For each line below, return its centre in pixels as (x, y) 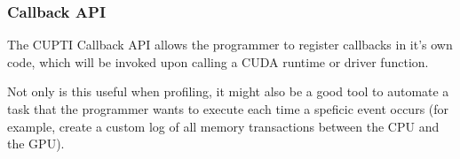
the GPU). (36, 144)
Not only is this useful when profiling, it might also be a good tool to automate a (228, 91)
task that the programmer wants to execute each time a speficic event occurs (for (228, 109)
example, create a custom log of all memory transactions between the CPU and (223, 126)
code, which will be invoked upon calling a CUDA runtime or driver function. (218, 61)
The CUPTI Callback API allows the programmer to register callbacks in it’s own (230, 45)
